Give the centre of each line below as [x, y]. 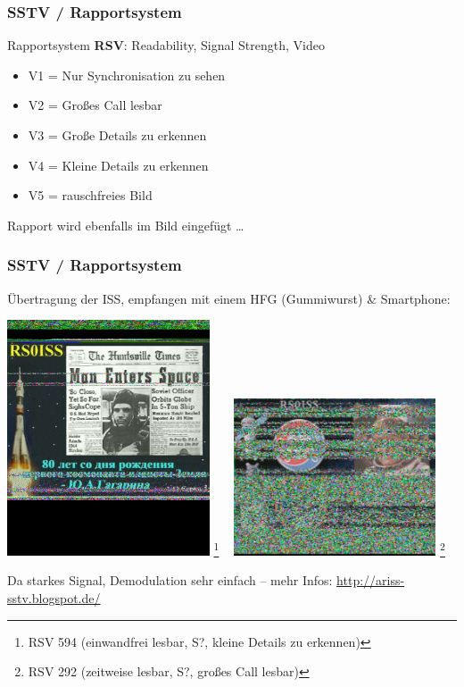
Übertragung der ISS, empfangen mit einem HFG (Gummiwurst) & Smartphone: [229, 298]
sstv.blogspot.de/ [54, 598]
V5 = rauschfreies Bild [90, 195]
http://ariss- [371, 580]
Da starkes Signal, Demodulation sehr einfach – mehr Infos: [170, 580]
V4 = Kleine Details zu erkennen [118, 165]
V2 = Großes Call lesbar [95, 105]
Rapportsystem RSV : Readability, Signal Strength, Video [166, 45]
